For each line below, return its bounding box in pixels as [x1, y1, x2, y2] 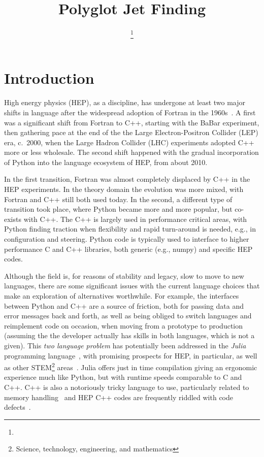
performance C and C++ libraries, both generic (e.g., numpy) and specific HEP [4, 243, 253, 254]
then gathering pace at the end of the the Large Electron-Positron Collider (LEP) [4, 127, 258, 138]
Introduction [4, 68, 94, 88]
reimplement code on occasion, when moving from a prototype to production [4, 320, 243, 331]
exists [4, 213, 21, 224]
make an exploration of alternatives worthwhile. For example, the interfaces [4, 290, 239, 301]
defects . [4, 402, 31, 412]
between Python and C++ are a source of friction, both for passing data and [4, 300, 244, 311]
